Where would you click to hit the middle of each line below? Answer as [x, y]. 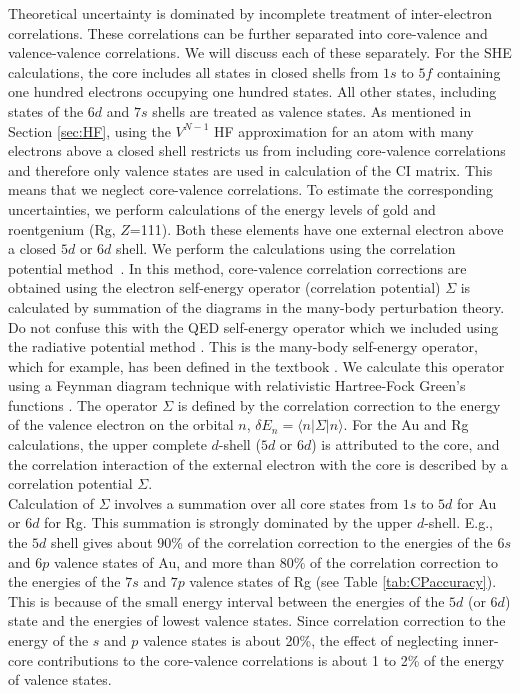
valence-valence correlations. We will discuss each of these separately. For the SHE [260, 52]
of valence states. [60, 679]
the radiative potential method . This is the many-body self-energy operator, [243, 346]
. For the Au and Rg [406, 424]
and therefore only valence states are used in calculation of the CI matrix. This [250, 169]
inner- [480, 640]
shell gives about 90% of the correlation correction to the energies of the [272, 542]
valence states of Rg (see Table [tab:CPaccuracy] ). [343, 581]
